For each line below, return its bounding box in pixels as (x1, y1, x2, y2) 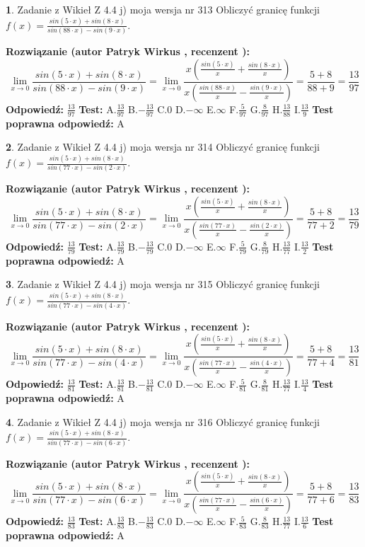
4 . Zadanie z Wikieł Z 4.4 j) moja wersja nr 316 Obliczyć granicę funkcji (6, 414, 320, 429)
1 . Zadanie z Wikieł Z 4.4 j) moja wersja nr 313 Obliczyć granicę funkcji (6, 2, 320, 16)
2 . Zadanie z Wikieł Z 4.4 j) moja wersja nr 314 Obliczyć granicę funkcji (6, 139, 320, 154)
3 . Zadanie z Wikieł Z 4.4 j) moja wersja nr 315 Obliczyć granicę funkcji (6, 277, 320, 292)
